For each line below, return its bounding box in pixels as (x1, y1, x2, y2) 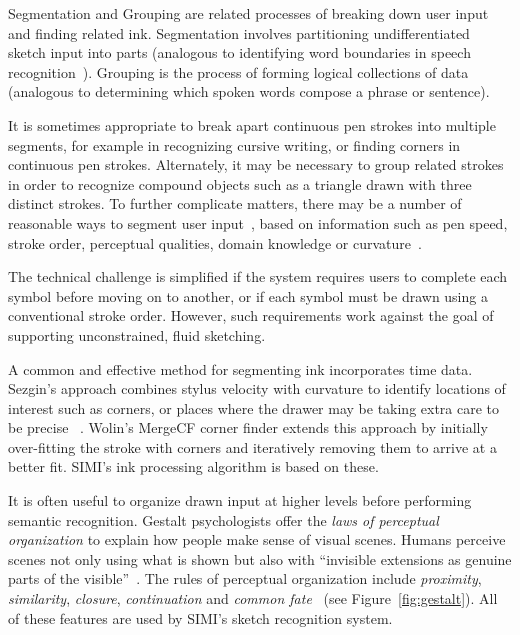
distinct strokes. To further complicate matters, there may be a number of (8, 193, 462, 214)
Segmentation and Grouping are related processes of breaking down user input (8, 3, 489, 23)
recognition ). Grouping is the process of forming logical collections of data (8, 61, 469, 82)
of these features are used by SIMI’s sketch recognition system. (8, 607, 393, 628)
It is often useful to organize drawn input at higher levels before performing (8, 490, 472, 511)
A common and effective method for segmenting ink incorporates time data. (8, 358, 473, 379)
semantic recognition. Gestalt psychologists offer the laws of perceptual (8, 509, 439, 530)
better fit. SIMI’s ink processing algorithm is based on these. (8, 456, 379, 477)
